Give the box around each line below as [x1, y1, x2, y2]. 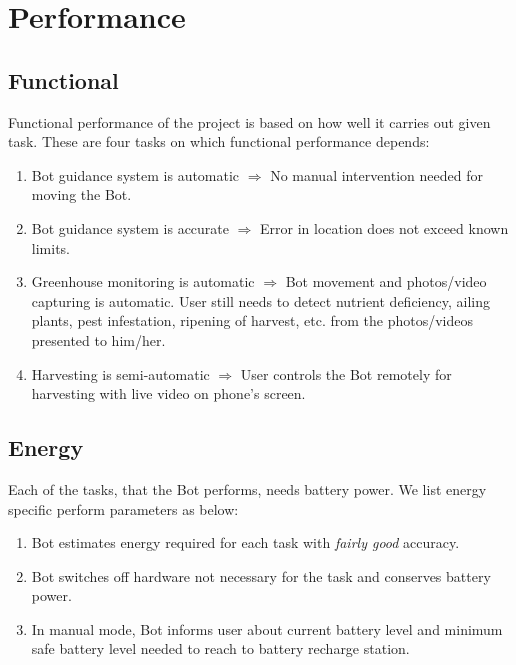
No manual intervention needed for [270, 164, 483, 185]
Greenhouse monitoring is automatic [31, 271, 255, 292]
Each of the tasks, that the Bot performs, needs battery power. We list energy [8, 478, 487, 499]
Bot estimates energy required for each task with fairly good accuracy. [31, 532, 460, 553]
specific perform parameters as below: [8, 498, 239, 519]
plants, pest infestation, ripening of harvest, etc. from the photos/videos [31, 310, 474, 331]
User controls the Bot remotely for [240, 363, 452, 384]
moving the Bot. [31, 184, 132, 205]
